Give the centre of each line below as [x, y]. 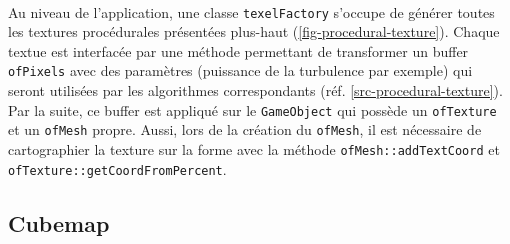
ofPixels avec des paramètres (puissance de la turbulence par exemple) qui [240, 70]
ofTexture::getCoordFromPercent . [117, 168]
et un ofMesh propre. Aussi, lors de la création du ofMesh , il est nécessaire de [245, 129]
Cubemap [59, 222]
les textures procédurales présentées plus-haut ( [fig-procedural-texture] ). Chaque [254, 31]
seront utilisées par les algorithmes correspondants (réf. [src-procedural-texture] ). [255, 90]
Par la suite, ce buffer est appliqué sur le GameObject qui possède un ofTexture [252, 109]
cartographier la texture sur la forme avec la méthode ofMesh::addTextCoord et [254, 149]
